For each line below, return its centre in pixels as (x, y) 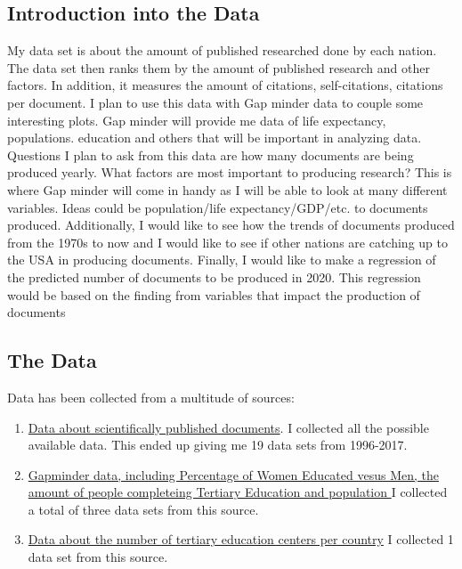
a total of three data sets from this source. (143, 509)
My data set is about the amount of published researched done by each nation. (222, 50)
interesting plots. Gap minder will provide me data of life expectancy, (197, 120)
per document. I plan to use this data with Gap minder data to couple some (215, 102)
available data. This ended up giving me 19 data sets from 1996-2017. (218, 445)
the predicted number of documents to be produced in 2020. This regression (214, 276)
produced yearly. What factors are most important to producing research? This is (230, 172)
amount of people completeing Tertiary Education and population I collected (238, 492)
